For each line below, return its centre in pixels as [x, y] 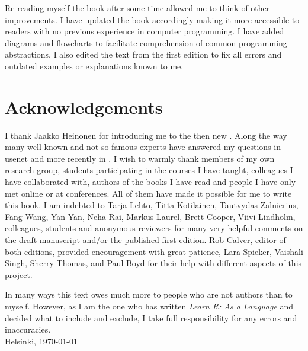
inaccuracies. [28, 329]
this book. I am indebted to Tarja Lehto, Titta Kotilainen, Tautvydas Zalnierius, [152, 205]
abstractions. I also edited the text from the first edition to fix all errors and [143, 54]
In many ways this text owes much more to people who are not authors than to [149, 294]
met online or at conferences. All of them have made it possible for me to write [148, 193]
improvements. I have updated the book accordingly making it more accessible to [152, 19]
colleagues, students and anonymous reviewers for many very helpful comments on [154, 228]
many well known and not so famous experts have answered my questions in [143, 147]
